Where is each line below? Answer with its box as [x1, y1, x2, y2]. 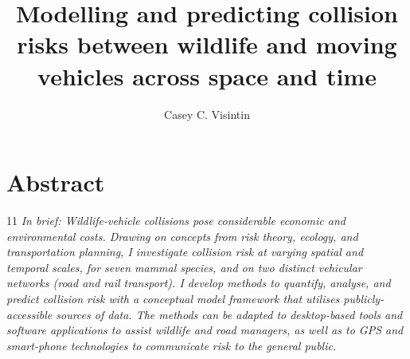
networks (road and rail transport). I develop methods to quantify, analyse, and [6, 274, 391, 291]
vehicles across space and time [37, 59, 377, 92]
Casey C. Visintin [164, 105, 250, 122]
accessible [6, 306, 53, 322]
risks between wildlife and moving [17, 28, 397, 61]
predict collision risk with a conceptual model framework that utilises [6, 290, 340, 306]
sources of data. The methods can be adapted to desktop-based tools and [56, 306, 403, 322]
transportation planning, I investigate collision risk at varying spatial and [6, 243, 364, 260]
